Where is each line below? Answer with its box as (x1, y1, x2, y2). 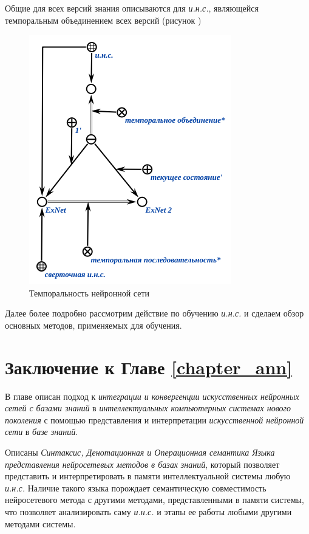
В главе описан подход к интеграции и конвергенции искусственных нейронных (5, 389, 299, 402)
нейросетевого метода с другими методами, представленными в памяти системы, (5, 493, 304, 506)
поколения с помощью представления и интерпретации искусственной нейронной (5, 413, 304, 426)
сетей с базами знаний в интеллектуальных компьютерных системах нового (5, 402, 291, 414)
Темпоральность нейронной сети (29, 286, 150, 299)
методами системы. (5, 517, 76, 530)
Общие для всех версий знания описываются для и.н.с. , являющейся (5, 2, 259, 14)
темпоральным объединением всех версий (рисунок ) (5, 13, 202, 26)
